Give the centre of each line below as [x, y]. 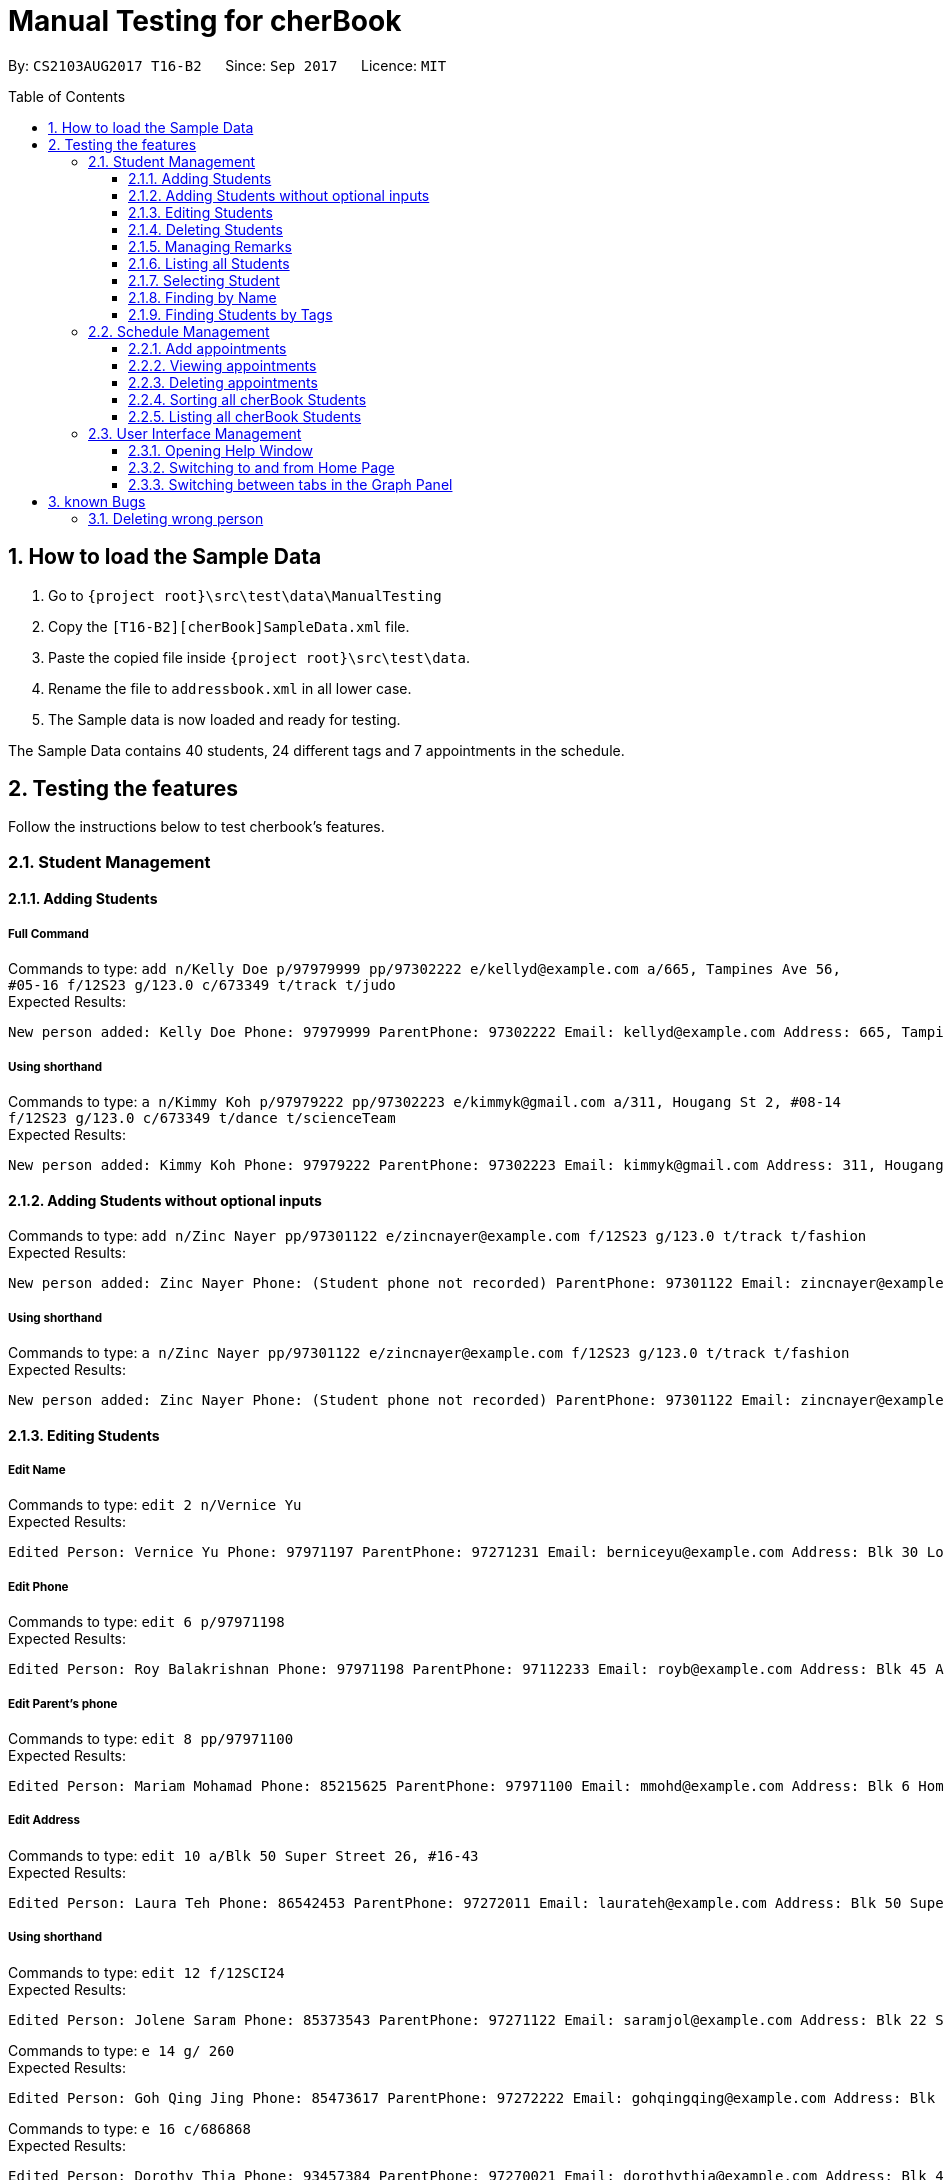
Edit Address [44, 1820]
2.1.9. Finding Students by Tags [230, 314]
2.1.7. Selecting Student [204, 280]
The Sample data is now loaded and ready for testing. [224, 719]
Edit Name [37, 1469]
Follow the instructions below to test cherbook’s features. [196, 827]
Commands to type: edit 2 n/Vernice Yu [155, 1505]
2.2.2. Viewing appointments [222, 365]
